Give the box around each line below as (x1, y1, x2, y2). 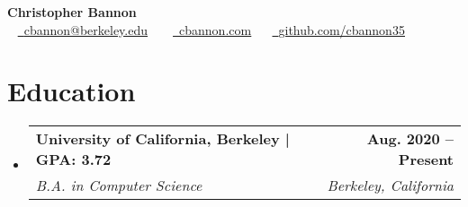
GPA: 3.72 (35, 149, 112, 170)
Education (7, 73, 136, 109)
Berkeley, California (327, 175, 454, 196)
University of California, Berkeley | (35, 128, 290, 150)
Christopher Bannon (7, 3, 137, 21)
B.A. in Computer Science (35, 175, 202, 196)
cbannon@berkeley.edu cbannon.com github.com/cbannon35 (23, 20, 405, 39)
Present (398, 149, 454, 170)
